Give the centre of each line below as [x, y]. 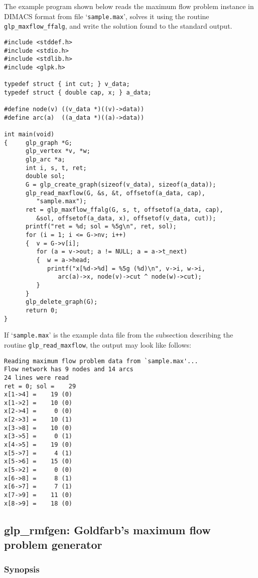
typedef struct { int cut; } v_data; [67, 84]
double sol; [45, 176]
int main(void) [29, 135]
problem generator [53, 545]
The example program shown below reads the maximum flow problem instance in [129, 6]
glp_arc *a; [45, 160]
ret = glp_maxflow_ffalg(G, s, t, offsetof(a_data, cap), [124, 210]
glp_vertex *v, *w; [58, 151]
